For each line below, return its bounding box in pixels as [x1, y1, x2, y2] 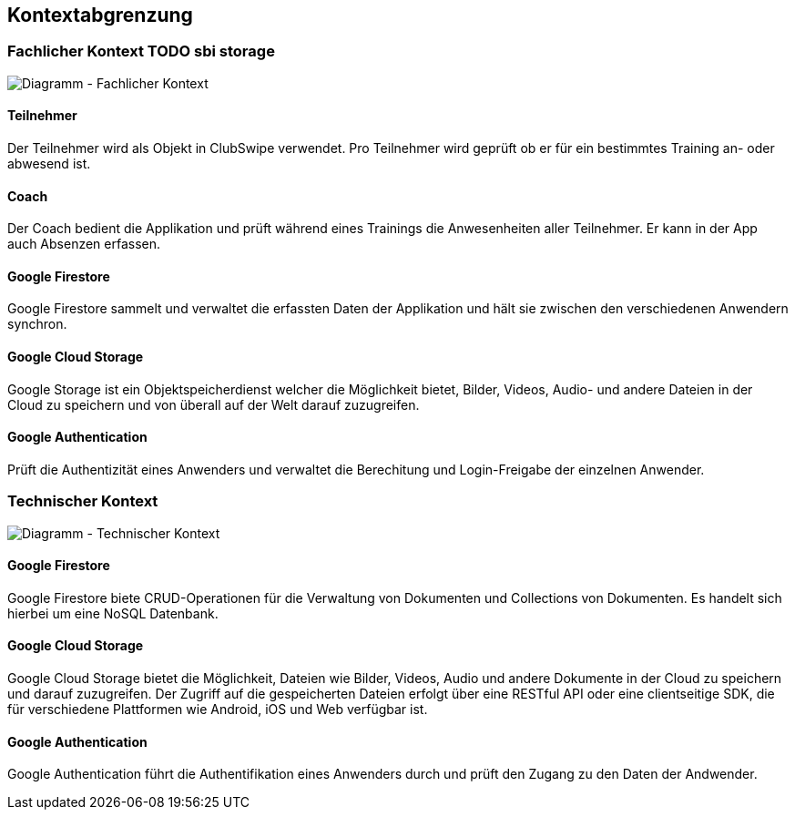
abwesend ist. [7, 156, 91, 172]
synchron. [7, 316, 67, 332]
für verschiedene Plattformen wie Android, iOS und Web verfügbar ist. [7, 701, 428, 718]
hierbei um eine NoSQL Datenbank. [7, 605, 219, 621]
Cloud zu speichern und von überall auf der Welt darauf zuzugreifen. [7, 396, 420, 413]
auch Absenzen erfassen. [7, 236, 161, 252]
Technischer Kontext [7, 492, 158, 511]
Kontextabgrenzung [7, 4, 193, 26]
